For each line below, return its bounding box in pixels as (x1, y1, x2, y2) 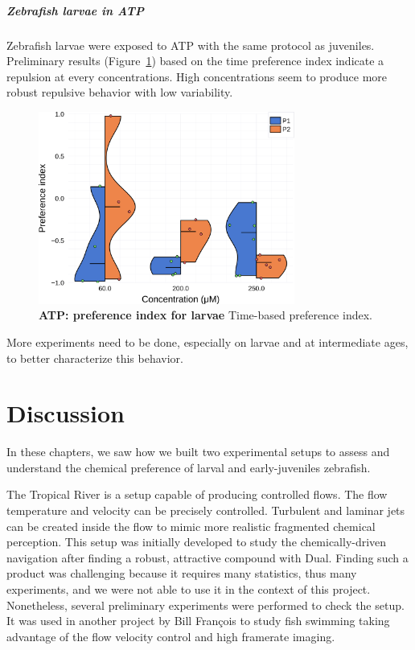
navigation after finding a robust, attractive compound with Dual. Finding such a (6, 549, 409, 566)
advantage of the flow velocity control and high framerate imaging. (6, 627, 335, 644)
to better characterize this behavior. (6, 349, 183, 366)
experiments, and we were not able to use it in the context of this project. (6, 580, 371, 597)
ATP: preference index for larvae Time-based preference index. (39, 306, 372, 323)
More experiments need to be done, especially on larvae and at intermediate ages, (6, 333, 409, 350)
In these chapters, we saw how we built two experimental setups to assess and (6, 443, 390, 460)
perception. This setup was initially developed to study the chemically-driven (6, 533, 387, 550)
